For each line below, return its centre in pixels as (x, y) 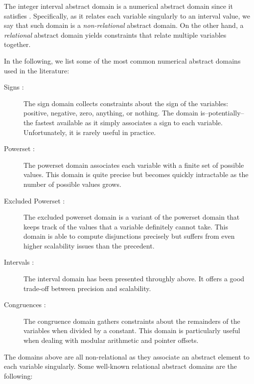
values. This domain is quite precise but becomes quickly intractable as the (136, 174)
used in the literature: (37, 70)
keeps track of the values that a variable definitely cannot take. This (126, 226)
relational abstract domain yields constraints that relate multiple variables (115, 34)
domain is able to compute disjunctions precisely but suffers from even (129, 236)
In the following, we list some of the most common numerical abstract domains (122, 60)
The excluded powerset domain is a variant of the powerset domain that (132, 217)
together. (17, 44)
